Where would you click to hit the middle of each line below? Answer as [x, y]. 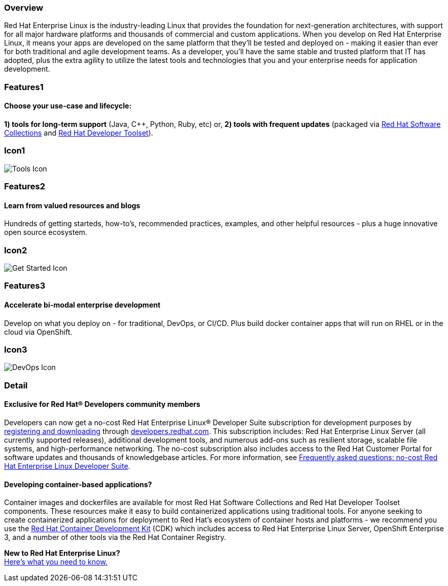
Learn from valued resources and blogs [72, 205]
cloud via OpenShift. [38, 332]
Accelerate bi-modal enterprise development [82, 305]
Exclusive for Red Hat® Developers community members [102, 404]
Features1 [24, 87]
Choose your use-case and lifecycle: [68, 106]
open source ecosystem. [46, 232]
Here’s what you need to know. [56, 562]
